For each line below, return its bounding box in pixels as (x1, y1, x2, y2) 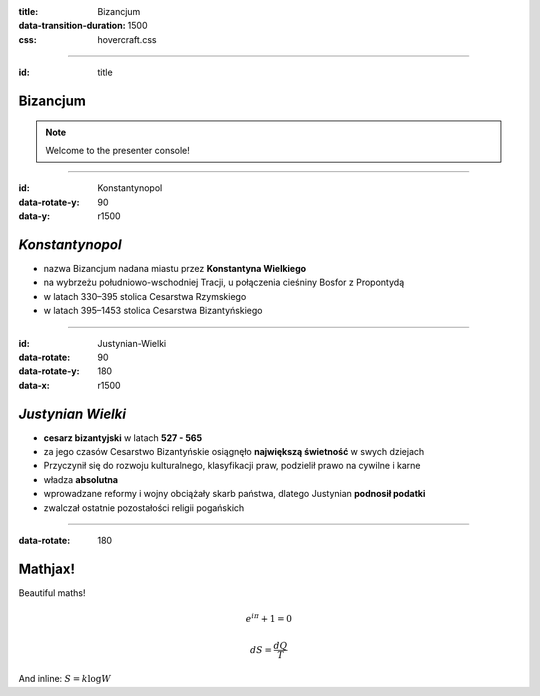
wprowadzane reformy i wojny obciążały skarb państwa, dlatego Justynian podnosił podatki (43, 488, 426, 500)
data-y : (18, 210, 50, 222)
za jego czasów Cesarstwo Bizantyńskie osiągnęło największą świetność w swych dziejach (43, 446, 425, 458)
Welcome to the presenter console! (45, 144, 190, 156)
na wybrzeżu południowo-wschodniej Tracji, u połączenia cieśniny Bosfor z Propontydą (43, 276, 405, 289)
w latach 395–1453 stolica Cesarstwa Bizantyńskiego (43, 305, 263, 317)
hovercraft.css (97, 33, 157, 45)
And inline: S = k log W (18, 673, 112, 685)
